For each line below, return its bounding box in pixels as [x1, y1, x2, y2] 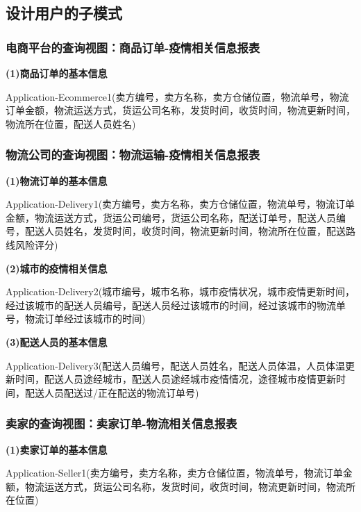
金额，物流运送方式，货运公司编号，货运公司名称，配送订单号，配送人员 [6, 210, 336, 224]
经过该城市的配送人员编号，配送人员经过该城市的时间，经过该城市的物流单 [6, 297, 346, 312]
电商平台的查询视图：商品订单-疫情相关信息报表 [6, 38, 260, 56]
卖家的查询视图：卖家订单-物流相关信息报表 [6, 415, 237, 432]
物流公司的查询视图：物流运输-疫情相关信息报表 [6, 146, 260, 163]
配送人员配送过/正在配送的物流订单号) [24, 385, 199, 399]
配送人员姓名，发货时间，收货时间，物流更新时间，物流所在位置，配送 [24, 224, 346, 238]
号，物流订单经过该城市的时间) [6, 311, 146, 326]
